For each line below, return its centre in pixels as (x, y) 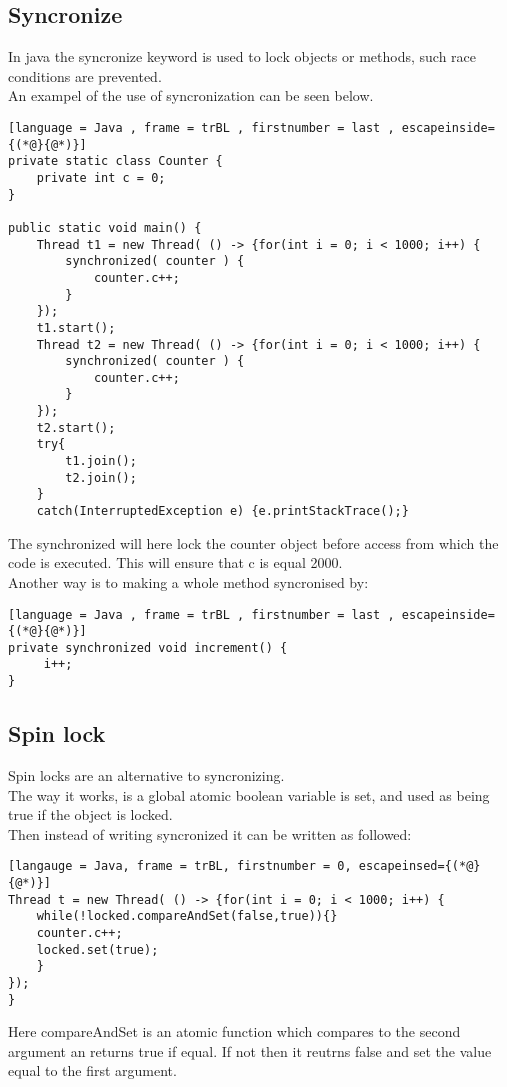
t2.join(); (101, 477)
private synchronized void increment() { (148, 647)
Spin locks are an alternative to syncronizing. (146, 775)
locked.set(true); (97, 949)
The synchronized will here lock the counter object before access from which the (253, 542)
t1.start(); (76, 327)
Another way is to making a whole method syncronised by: (188, 581)
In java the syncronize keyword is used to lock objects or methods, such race (242, 56)
